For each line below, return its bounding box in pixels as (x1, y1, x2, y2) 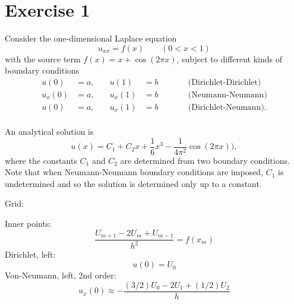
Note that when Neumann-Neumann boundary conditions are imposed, (5, 166, 264, 178)
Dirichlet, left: (5, 248, 56, 261)
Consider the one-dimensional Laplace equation (5, 32, 177, 45)
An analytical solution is (5, 125, 94, 138)
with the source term (5, 52, 81, 65)
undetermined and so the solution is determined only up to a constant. (5, 177, 262, 189)
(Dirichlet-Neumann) (188, 103, 264, 112)
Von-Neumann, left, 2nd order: (5, 269, 116, 281)
